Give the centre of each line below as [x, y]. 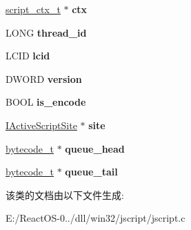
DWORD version [44, 78]
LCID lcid [28, 56]
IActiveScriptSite [41, 125]
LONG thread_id [46, 32]
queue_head [95, 148]
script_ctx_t [33, 9]
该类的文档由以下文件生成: [65, 194]
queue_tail [91, 172]
